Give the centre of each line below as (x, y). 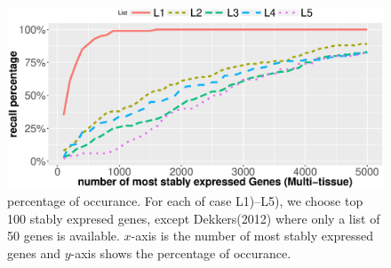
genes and (34, 252)
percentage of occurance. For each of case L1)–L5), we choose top (185, 201)
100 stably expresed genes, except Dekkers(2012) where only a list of (194, 218)
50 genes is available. (64, 236)
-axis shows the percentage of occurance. (181, 252)
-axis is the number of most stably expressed (252, 236)
